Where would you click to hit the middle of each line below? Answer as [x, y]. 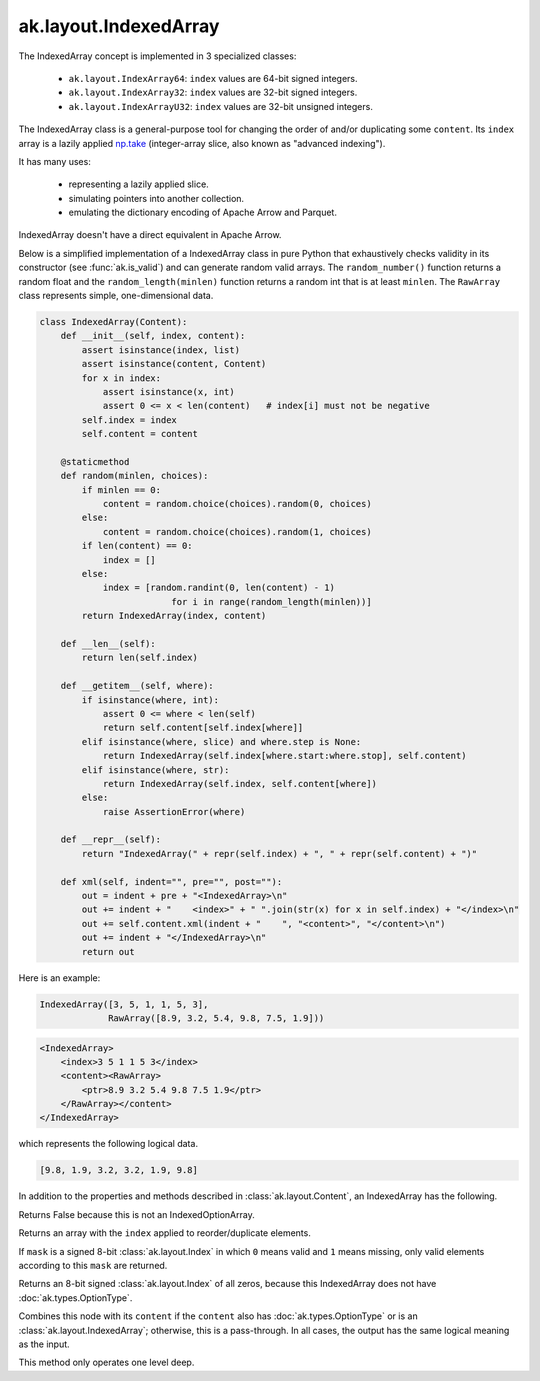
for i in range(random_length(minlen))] [271, 601]
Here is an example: [59, 977]
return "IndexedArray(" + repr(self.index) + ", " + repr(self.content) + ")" [279, 853]
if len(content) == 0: [137, 546]
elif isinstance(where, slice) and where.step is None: [221, 741]
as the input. [44, 1344]
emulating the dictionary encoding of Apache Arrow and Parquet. [202, 212]
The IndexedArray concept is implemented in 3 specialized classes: [157, 56]
